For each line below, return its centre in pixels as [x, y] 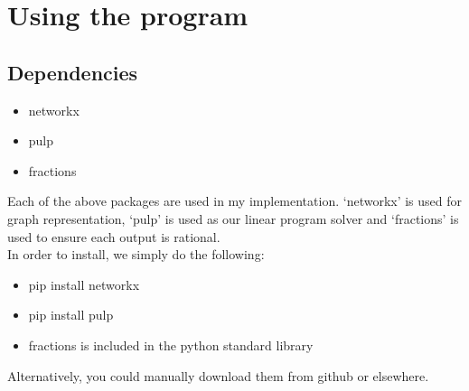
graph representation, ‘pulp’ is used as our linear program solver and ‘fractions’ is [233, 218]
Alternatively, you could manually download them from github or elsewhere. [218, 375]
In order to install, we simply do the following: [136, 254]
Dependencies [73, 72]
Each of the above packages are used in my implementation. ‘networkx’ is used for [235, 201]
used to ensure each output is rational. [114, 236]
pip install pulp [71, 315]
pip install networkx [84, 284]
